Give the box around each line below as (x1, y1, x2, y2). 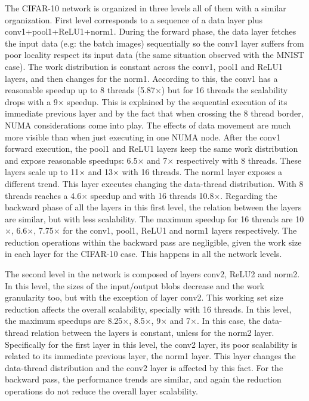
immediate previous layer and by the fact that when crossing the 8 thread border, (5, 107, 304, 120)
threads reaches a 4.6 (5, 189, 82, 201)
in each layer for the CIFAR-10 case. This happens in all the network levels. (5, 247, 282, 260)
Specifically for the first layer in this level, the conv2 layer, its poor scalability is (5, 338, 298, 350)
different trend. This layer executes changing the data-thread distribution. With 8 (5, 177, 304, 189)
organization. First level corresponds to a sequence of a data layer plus (5, 13, 263, 26)
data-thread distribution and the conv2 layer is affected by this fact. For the (5, 361, 283, 374)
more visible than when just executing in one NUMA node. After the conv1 (5, 130, 281, 143)
